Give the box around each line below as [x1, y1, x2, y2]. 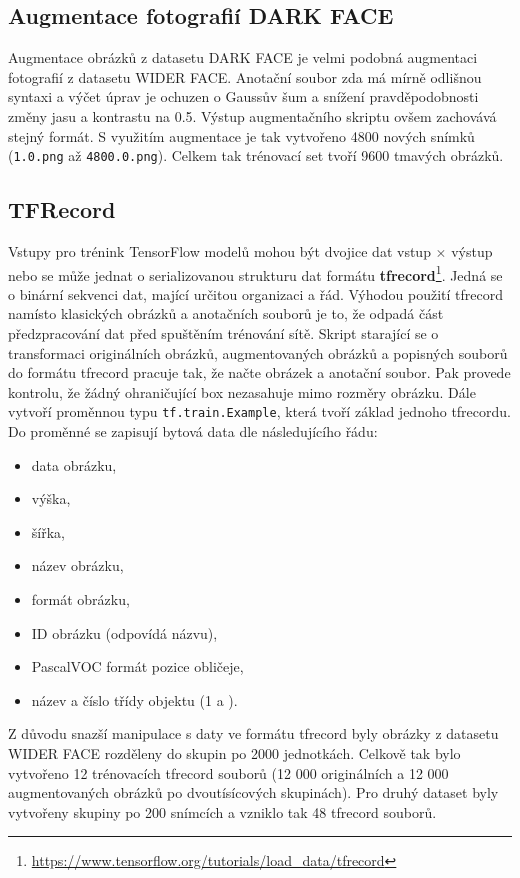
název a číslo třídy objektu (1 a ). [31, 689, 238, 710]
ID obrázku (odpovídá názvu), [31, 622, 218, 643]
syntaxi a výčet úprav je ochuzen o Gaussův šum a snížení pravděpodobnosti [8, 86, 479, 107]
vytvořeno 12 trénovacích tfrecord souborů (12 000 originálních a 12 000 [8, 762, 449, 783]
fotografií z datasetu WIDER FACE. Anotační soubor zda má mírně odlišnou [8, 66, 482, 87]
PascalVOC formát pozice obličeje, [31, 656, 244, 677]
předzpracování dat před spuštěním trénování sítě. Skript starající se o [8, 323, 439, 344]
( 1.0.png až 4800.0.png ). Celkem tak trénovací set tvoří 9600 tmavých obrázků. [8, 145, 504, 166]
